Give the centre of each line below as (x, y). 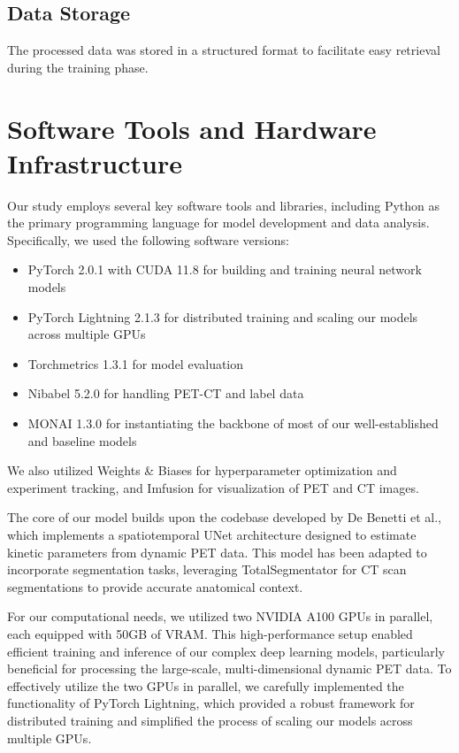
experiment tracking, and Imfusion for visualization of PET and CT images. (213, 487)
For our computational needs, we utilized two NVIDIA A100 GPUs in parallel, (220, 616)
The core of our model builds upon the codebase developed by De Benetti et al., (224, 517)
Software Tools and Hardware (192, 128)
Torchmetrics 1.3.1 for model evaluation (136, 363)
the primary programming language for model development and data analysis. (218, 223)
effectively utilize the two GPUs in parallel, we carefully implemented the (206, 685)
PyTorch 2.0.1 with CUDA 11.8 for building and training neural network (225, 269)
